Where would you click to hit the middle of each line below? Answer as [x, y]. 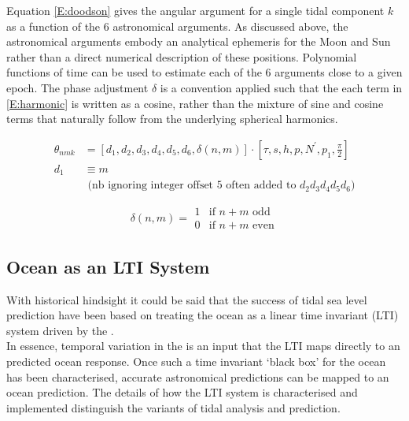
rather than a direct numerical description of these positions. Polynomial [182, 56]
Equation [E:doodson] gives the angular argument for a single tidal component [195, 10]
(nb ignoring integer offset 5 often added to [192, 186]
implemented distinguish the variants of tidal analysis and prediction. [173, 407]
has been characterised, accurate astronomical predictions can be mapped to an [198, 376]
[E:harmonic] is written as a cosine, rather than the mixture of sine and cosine [195, 103]
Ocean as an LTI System [108, 266]
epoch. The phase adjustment [77, 87]
